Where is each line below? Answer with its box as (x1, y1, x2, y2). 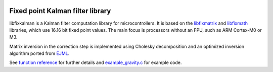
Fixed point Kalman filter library (9, 7, 111, 15)
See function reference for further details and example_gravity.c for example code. (9, 59, 182, 65)
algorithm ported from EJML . (9, 50, 70, 56)
